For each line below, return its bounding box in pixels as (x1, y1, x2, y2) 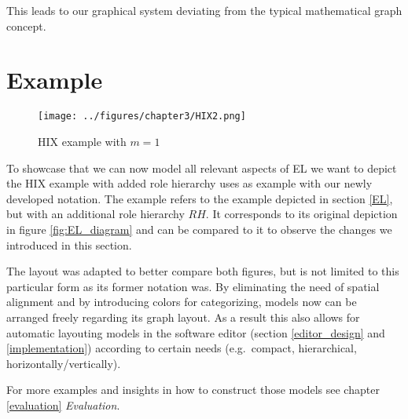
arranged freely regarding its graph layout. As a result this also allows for (6, 308, 360, 325)
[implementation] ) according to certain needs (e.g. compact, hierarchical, (6, 340, 357, 356)
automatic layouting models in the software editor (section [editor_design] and (6, 324, 385, 341)
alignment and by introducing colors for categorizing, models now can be (6, 293, 357, 310)
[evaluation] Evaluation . (6, 396, 120, 413)
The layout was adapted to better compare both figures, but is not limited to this (6, 263, 399, 279)
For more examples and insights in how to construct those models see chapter (6, 381, 380, 398)
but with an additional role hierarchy (6, 206, 185, 222)
